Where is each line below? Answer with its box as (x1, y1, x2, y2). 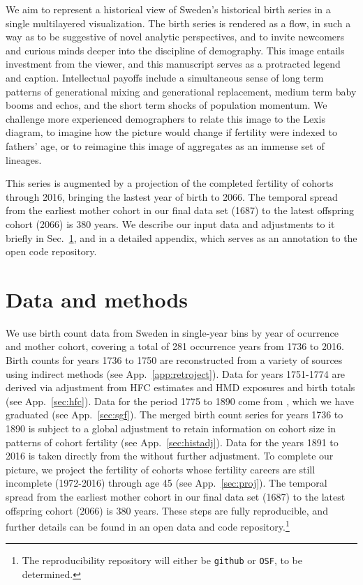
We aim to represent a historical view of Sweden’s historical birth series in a (6, 2, 331, 16)
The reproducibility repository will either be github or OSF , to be (22, 553, 302, 568)
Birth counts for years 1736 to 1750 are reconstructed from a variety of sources (6, 353, 343, 367)
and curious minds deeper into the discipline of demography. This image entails (6, 43, 345, 57)
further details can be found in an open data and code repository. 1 (6, 517, 290, 533)
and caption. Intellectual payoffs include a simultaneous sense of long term (6, 70, 324, 84)
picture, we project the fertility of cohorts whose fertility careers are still (6, 462, 316, 476)
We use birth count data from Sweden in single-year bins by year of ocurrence (6, 325, 339, 340)
